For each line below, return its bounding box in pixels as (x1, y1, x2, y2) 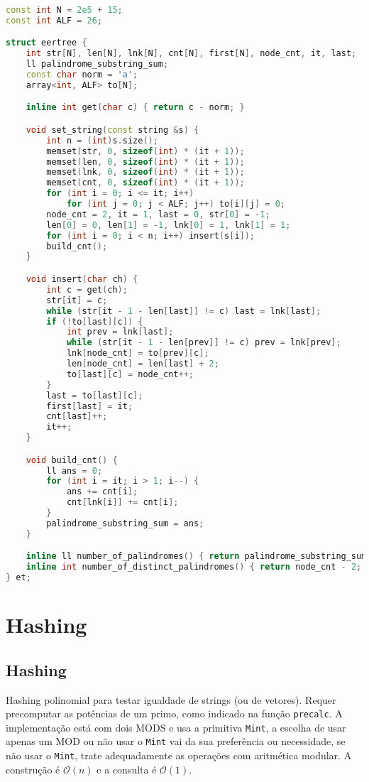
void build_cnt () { (26, 455, 118, 465)
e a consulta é (97, 761, 157, 776)
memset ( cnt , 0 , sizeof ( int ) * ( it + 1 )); (46, 178, 245, 188)
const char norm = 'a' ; (26, 70, 138, 80)
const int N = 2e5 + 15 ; (6, 5, 123, 15)
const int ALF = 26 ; (6, 15, 103, 26)
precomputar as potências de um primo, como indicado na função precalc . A (6, 706, 343, 721)
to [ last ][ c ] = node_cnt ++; (66, 369, 194, 379)
